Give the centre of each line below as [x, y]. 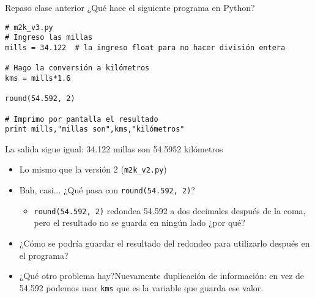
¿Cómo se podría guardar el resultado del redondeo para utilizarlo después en [165, 243]
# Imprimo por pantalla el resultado [82, 119]
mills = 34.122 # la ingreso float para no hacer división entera [145, 47]
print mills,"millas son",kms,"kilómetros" [95, 129]
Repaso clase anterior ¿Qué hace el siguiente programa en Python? [130, 7]
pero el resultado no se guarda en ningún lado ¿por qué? [139, 222]
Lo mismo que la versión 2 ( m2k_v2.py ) [93, 169]
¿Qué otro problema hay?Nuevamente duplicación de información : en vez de [162, 276]
